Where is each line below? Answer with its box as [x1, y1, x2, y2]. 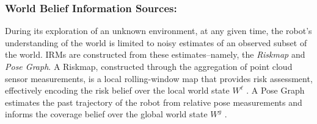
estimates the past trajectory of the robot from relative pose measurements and [5, 95, 302, 108]
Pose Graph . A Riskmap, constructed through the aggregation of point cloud [5, 60, 293, 72]
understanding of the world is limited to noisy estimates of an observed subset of [5, 36, 307, 49]
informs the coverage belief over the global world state [5, 108, 208, 120]
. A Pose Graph [246, 84, 305, 97]
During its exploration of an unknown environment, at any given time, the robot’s [5, 24, 312, 37]
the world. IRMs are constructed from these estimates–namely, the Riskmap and [5, 48, 305, 61]
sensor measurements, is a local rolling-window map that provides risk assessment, [5, 72, 313, 84]
